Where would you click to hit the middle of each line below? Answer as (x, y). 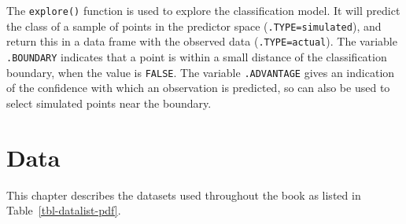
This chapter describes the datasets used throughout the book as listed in (184, 195)
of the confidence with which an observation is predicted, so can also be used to (198, 88)
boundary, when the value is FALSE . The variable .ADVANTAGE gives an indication (201, 72)
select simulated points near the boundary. (109, 103)
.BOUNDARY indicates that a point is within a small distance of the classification (197, 56)
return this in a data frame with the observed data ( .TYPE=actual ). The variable (202, 41)
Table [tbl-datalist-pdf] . (64, 210)
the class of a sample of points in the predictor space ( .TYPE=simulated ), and (194, 26)
